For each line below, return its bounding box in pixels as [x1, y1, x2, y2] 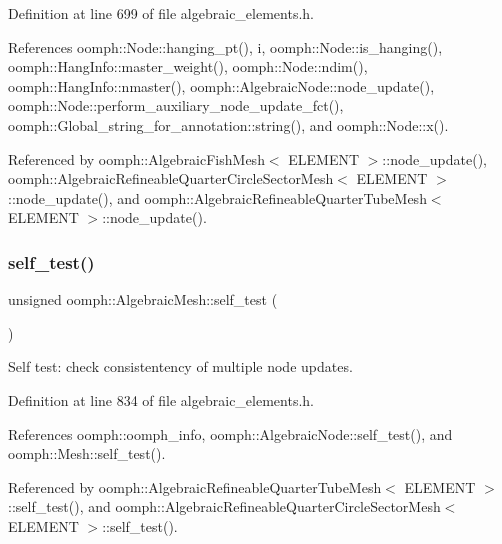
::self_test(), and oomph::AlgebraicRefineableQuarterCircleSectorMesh [8, 496, 441, 517]
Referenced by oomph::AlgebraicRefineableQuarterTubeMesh [8, 476, 382, 497]
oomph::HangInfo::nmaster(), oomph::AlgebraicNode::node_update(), [8, 75, 435, 96]
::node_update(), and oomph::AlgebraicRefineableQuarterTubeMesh [8, 187, 427, 208]
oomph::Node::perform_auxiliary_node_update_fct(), [8, 95, 344, 116]
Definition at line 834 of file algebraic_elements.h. [8, 389, 314, 410]
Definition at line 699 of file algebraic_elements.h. [8, 3, 314, 23]
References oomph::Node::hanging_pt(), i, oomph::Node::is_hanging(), [8, 36, 443, 57]
